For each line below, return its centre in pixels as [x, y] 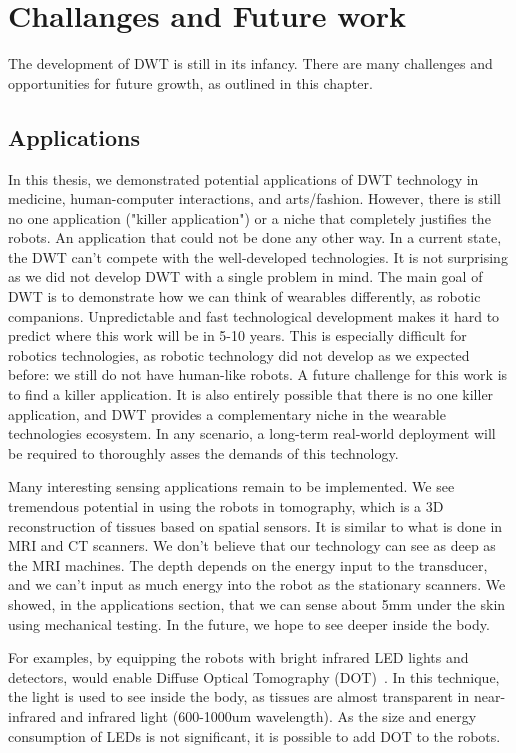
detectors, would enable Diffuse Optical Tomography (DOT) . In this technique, [254, 676]
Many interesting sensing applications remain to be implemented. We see [231, 486]
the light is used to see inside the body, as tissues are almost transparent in [239, 696]
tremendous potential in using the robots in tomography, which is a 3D [226, 506]
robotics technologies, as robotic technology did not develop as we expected [239, 354]
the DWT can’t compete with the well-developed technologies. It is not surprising [258, 256]
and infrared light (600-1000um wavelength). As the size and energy [268, 715]
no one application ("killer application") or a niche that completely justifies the [249, 217]
